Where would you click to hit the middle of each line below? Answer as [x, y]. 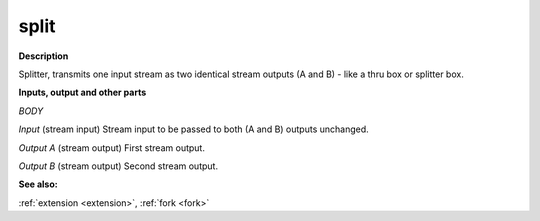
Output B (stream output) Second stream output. [118, 166]
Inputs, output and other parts [82, 92]
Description [43, 56]
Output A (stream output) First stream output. [111, 147]
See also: [38, 184]
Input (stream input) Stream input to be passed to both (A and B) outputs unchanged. [193, 129]
